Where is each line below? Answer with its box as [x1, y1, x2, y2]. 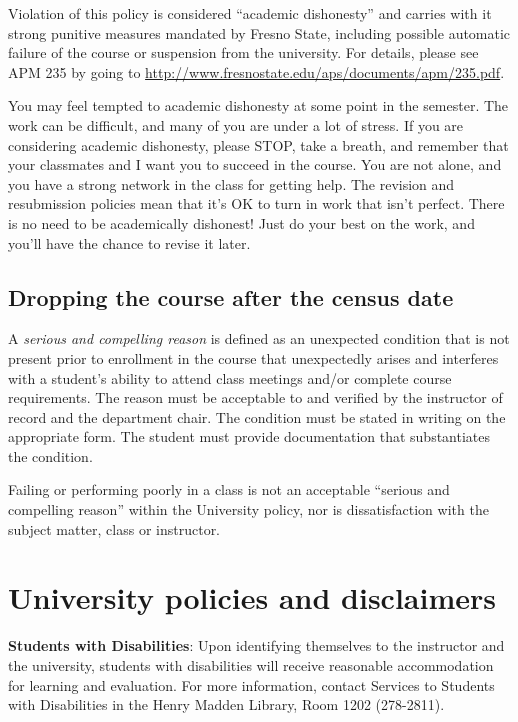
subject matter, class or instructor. [8, 518, 221, 539]
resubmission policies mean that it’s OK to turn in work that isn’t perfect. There [8, 193, 505, 214]
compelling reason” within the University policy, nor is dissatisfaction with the [8, 499, 489, 520]
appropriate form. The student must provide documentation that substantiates [8, 426, 491, 447]
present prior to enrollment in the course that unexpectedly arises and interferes [8, 347, 499, 368]
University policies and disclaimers [8, 577, 496, 618]
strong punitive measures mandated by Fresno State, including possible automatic [8, 22, 511, 43]
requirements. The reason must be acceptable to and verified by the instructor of [8, 387, 503, 408]
